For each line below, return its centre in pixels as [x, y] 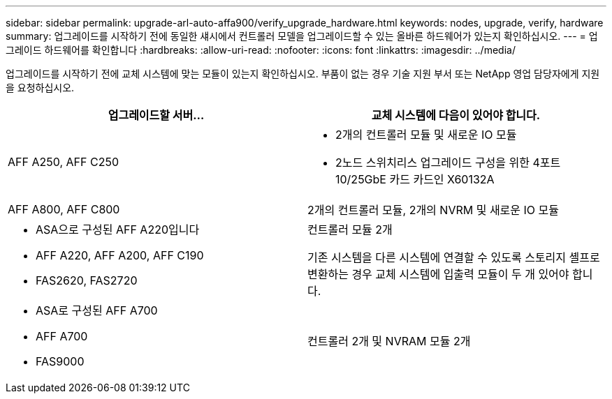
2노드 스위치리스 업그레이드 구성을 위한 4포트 [448, 163]
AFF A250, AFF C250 [63, 162]
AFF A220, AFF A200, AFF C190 [120, 255]
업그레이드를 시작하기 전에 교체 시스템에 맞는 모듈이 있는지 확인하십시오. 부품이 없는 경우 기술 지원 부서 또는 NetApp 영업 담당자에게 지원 [303, 74]
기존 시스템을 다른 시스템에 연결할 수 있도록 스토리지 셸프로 [454, 257]
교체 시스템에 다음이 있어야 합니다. [456, 115]
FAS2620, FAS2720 [87, 280]
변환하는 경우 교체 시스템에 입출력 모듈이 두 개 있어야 [438, 274]
